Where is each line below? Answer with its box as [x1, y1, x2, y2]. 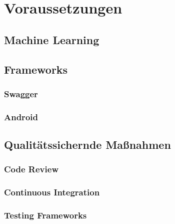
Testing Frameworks [4, 209, 87, 221]
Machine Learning [4, 32, 99, 47]
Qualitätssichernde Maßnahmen [4, 137, 171, 152]
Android [4, 110, 38, 123]
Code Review [4, 163, 58, 175]
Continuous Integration [4, 186, 100, 198]
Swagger [4, 87, 38, 100]
